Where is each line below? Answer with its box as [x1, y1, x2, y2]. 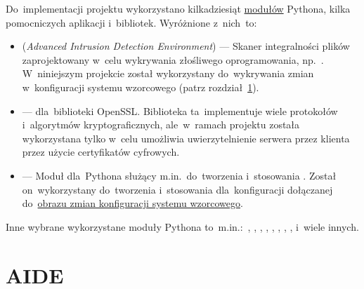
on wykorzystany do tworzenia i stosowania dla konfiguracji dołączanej [22, 182, 333, 196]
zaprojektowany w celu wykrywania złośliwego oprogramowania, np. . [22, 52, 324, 67]
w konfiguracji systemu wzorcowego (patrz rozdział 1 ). [22, 79, 259, 94]
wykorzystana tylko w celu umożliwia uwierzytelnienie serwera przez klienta [22, 130, 350, 145]
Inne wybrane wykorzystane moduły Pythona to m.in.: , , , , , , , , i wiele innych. [6, 219, 359, 234]
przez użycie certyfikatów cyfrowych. [22, 144, 180, 159]
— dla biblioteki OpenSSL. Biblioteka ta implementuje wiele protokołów [22, 103, 338, 118]
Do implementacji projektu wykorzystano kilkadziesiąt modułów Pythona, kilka [6, 1, 351, 15]
